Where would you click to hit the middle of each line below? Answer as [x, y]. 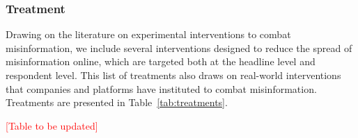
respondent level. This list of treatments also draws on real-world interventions [173, 75]
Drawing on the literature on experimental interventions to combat [148, 34]
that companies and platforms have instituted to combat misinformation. [161, 88]
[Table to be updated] [52, 125]
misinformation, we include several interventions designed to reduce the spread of [179, 48]
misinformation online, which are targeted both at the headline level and [161, 61]
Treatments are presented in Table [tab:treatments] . [117, 102]
